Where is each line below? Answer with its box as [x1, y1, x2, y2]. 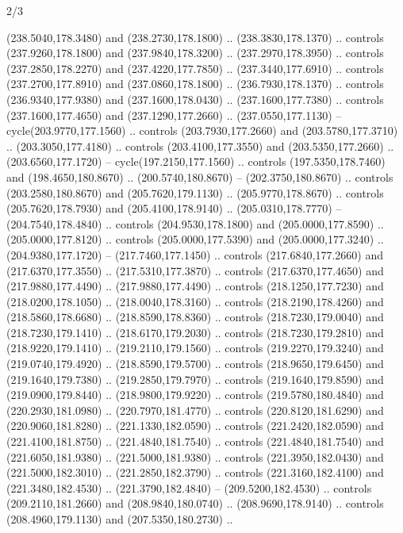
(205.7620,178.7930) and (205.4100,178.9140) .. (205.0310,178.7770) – [6, 200, 342, 217]
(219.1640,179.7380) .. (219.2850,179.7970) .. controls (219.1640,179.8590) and [6, 370, 384, 387]
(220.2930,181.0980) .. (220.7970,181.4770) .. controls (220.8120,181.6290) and [6, 401, 384, 418]
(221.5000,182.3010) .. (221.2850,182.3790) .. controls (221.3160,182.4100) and [6, 464, 384, 481]
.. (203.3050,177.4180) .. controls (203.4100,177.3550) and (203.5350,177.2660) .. [6, 137, 394, 154]
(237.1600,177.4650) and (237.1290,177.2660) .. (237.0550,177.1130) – [6, 106, 342, 123]
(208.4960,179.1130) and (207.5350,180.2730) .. [6, 511, 233, 527]
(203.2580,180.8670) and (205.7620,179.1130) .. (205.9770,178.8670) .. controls [6, 184, 384, 201]
